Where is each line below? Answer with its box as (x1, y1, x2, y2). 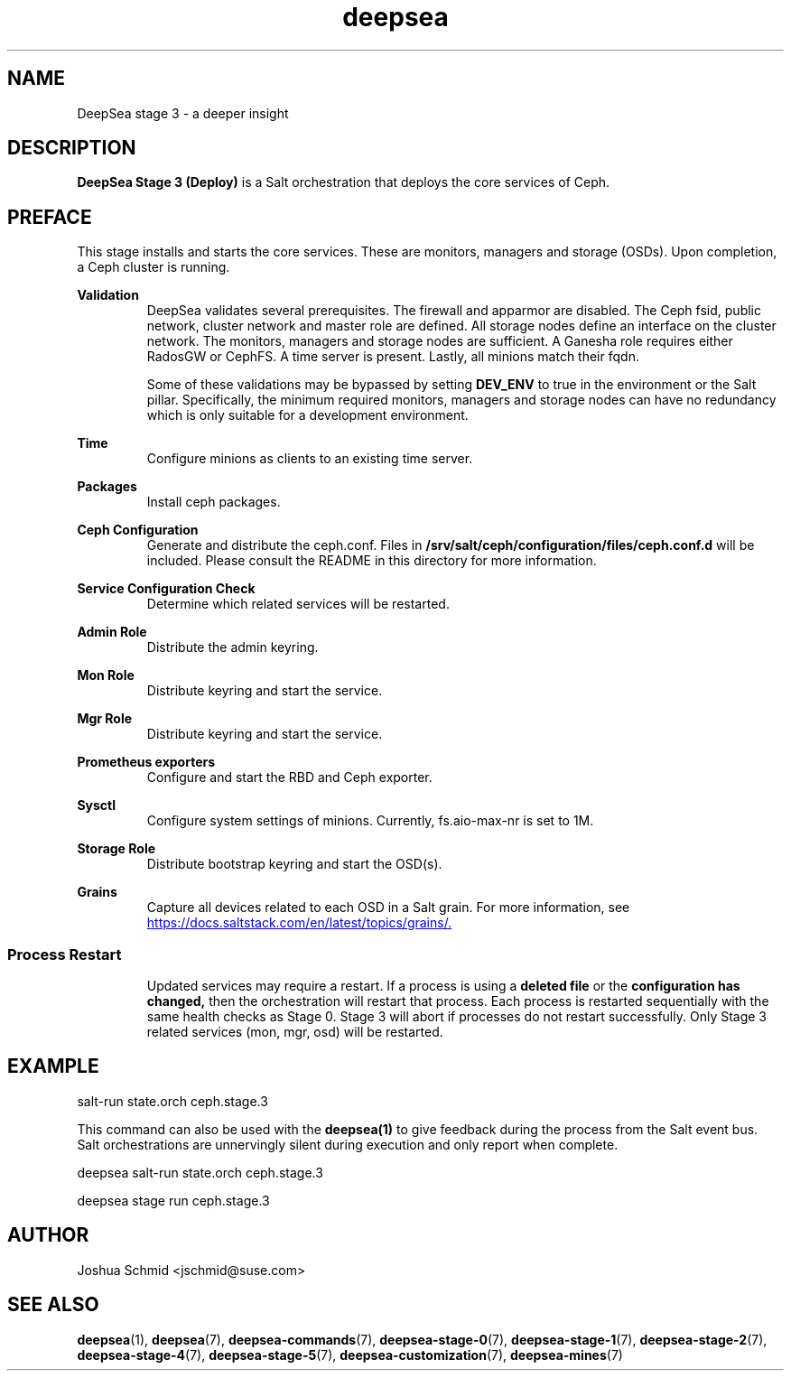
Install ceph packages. (146, 494, 281, 510)
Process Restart (7, 945, 122, 964)
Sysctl (77, 797, 116, 814)
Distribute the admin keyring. (146, 639, 319, 656)
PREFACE (7, 205, 92, 228)
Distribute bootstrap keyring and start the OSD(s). (146, 856, 442, 872)
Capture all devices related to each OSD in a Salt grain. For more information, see (146, 899, 630, 916)
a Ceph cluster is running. (77, 259, 230, 275)
